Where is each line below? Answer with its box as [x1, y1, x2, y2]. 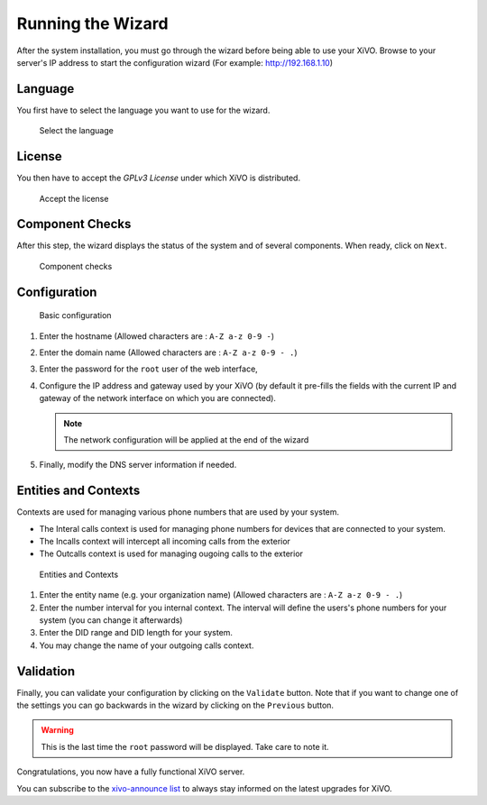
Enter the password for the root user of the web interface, [39, 363, 259, 374]
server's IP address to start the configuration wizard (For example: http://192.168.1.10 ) [16, 57, 334, 68]
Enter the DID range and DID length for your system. [39, 627, 234, 638]
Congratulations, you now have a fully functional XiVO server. [16, 766, 245, 777]
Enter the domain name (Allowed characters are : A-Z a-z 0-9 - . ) [39, 347, 298, 358]
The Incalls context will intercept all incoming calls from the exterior [39, 536, 290, 547]
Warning [41, 725, 74, 736]
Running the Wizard [16, 14, 169, 33]
